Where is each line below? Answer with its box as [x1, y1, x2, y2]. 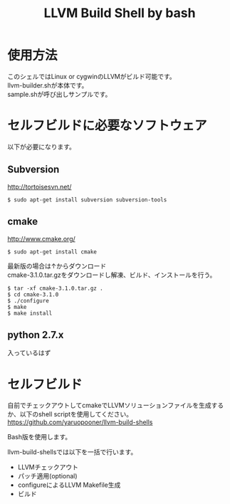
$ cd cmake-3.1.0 [7, 290, 59, 298]
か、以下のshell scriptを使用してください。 [7, 410, 133, 419]
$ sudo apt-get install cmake [7, 248, 98, 256]
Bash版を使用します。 [7, 433, 72, 441]
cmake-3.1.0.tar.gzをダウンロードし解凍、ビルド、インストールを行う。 [7, 271, 216, 279]
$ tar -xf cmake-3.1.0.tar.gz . [7, 285, 103, 292]
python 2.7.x [7, 329, 64, 341]
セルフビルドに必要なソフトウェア [7, 117, 208, 134]
